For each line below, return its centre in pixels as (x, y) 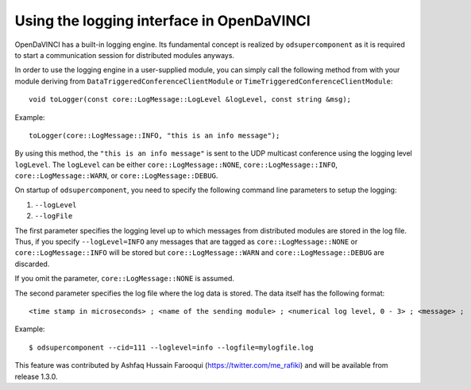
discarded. (32, 264)
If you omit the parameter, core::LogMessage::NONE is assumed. (124, 279)
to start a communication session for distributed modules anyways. (124, 55)
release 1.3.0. (37, 376)
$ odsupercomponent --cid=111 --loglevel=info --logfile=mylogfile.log (171, 347)
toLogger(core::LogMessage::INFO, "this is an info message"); (154, 135)
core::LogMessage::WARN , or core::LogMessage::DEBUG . (116, 176)
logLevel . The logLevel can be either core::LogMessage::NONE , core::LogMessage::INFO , (176, 164)
